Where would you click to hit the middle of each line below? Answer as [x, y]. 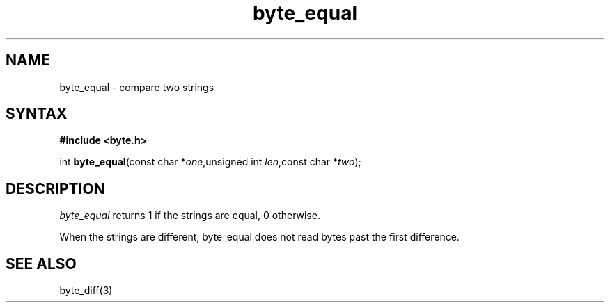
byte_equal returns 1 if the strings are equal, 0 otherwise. [190, 216]
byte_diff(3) [86, 291]
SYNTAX [37, 114]
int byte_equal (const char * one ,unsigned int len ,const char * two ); [210, 162]
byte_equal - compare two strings [137, 87]
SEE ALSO [41, 264]
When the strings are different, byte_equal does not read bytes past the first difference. [259, 237]
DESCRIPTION [55, 188]
